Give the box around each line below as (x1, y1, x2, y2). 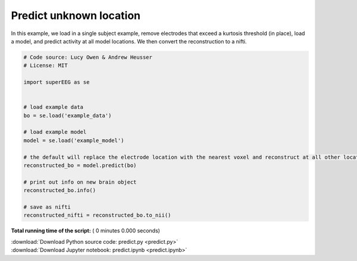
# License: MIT (23, 62, 68, 69)
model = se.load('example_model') (23, 137, 124, 144)
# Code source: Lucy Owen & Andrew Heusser (23, 54, 153, 61)
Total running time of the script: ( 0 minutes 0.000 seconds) (11, 227, 161, 234)
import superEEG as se (23, 79, 90, 86)
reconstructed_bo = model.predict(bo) (23, 162, 137, 169)
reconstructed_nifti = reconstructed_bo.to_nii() (23, 212, 171, 219)
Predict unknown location (11, 9, 141, 22)
